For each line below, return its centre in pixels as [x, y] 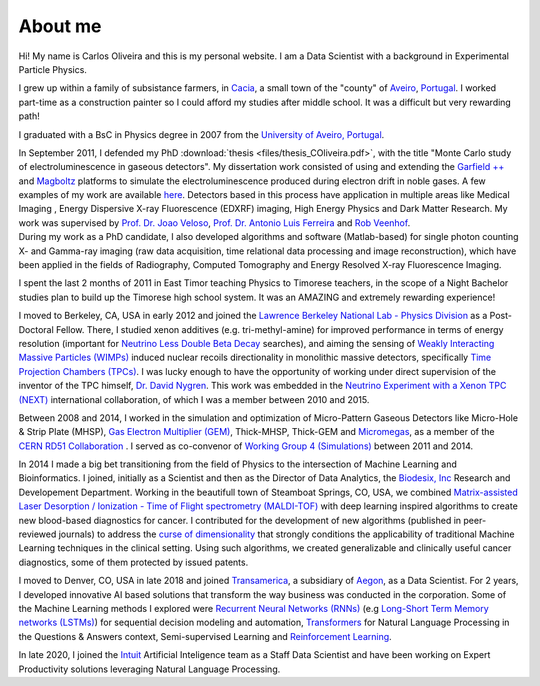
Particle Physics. [52, 69]
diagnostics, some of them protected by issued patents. [133, 562]
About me [60, 26]
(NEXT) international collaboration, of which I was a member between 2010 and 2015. [194, 399]
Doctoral [36, 329]
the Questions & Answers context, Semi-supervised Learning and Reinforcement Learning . [205, 636]
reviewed [37, 534]
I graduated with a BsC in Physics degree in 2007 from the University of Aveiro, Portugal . [201, 134]
